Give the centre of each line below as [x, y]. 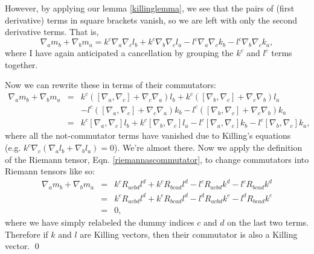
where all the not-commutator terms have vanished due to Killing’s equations [148, 135]
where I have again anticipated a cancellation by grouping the [119, 53]
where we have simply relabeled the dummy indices [100, 222]
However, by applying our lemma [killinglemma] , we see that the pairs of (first [150, 8]
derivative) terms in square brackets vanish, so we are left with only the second [151, 20]
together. [21, 64]
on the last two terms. [268, 222]
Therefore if [27, 234]
